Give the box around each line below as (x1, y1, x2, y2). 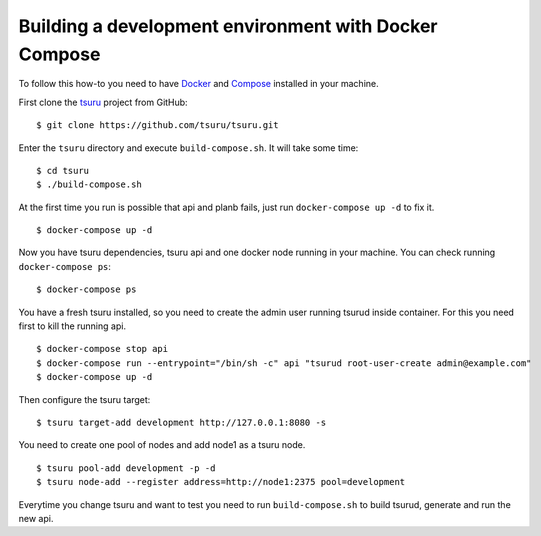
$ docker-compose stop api (36, 343, 169, 355)
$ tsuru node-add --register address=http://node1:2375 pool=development (36, 476, 406, 488)
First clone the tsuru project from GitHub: (18, 96, 189, 108)
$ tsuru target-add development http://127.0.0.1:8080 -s (36, 416, 327, 428)
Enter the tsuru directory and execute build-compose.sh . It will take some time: (18, 141, 359, 154)
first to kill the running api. (18, 320, 127, 332)
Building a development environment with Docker (18, 15, 438, 37)
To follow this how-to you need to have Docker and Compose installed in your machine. (18, 78, 379, 90)
